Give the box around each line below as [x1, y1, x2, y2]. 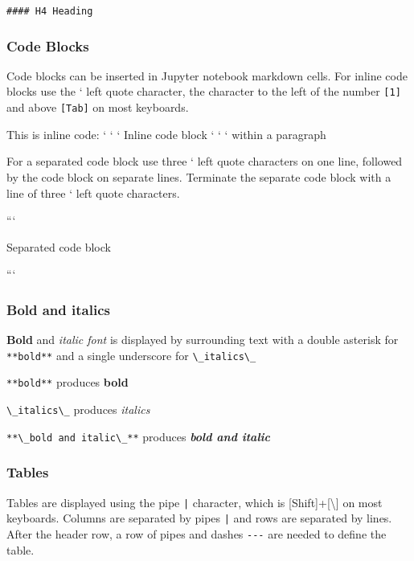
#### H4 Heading [6, 6, 93, 17]
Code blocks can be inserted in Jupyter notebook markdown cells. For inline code [6, 67, 408, 84]
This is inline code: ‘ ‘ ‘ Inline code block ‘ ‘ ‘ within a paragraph [6, 125, 326, 142]
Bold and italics [6, 299, 110, 319]
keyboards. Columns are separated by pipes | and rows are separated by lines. [6, 510, 392, 526]
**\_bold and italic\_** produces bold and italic [6, 428, 270, 444]
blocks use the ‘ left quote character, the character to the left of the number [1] [6, 83, 401, 100]
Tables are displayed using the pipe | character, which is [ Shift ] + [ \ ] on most [6, 493, 383, 510]
